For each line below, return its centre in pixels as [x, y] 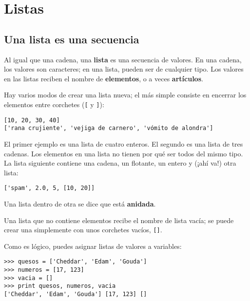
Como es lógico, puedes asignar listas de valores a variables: [93, 246]
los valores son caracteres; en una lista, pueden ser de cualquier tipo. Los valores [124, 69]
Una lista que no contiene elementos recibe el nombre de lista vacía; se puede [119, 220]
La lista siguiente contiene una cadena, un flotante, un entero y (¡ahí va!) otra [120, 163]
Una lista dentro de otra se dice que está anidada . [80, 203]
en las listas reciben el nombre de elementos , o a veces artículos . [104, 78]
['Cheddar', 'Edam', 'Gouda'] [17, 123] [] [76, 294]
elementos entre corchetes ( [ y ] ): [54, 104]
